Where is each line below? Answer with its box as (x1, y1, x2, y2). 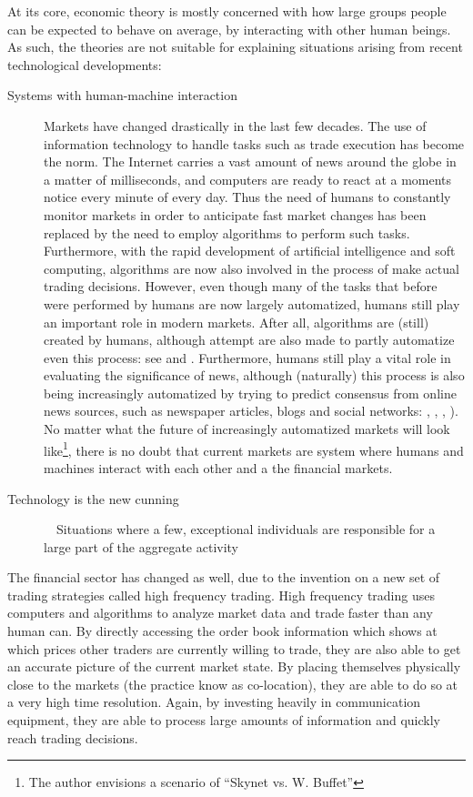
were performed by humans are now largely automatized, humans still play (44, 294, 460, 313)
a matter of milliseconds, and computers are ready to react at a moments (44, 169, 452, 188)
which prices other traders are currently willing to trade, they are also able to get (7, 639, 461, 658)
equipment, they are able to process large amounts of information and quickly (7, 711, 441, 730)
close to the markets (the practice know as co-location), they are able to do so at (7, 674, 458, 693)
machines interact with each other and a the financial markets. (44, 458, 393, 477)
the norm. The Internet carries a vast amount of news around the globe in (44, 152, 457, 171)
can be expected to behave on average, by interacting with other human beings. (7, 19, 451, 38)
